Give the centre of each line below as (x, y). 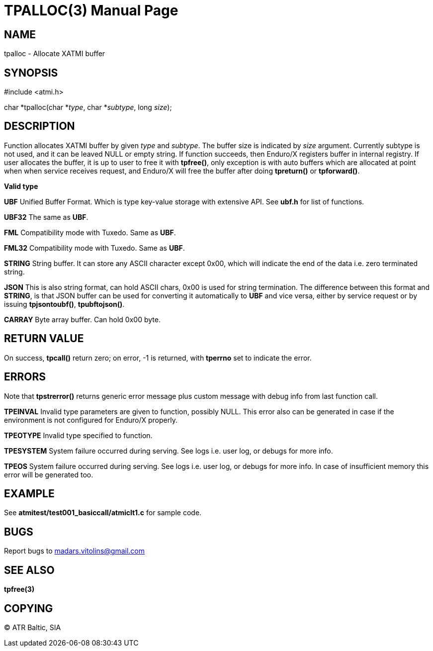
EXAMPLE (29, 493)
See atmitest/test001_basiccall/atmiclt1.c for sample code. (103, 513)
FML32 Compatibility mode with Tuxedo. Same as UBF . (94, 248)
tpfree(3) (19, 589)
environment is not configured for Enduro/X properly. (91, 420)
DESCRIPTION (40, 126)
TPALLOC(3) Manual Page (91, 10)
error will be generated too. (49, 474)
